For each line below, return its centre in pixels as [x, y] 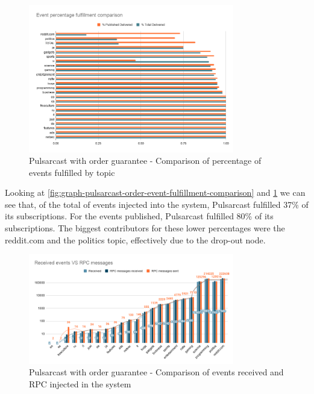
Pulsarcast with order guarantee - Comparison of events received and [156, 372]
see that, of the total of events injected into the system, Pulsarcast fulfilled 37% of [157, 204]
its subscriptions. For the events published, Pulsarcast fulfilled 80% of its [139, 216]
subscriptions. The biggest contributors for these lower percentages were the [145, 228]
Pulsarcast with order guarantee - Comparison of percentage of [145, 161]
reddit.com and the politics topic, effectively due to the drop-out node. [135, 239]
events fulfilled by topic [72, 172]
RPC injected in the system [80, 383]
